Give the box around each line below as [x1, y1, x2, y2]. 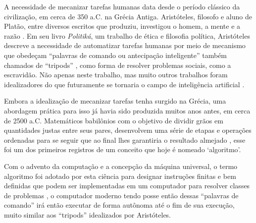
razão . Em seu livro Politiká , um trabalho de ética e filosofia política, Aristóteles [4, 30, 250, 41]
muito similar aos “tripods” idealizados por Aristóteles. [4, 209, 171, 220]
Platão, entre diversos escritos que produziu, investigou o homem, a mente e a [4, 21, 241, 31]
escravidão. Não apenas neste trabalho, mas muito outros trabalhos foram [4, 69, 228, 80]
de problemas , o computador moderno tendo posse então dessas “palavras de [4, 190, 239, 200]
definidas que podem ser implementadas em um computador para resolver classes [4, 180, 250, 191]
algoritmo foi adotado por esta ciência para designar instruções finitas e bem [4, 170, 236, 181]
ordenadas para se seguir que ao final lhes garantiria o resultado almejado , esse [4, 134, 246, 145]
